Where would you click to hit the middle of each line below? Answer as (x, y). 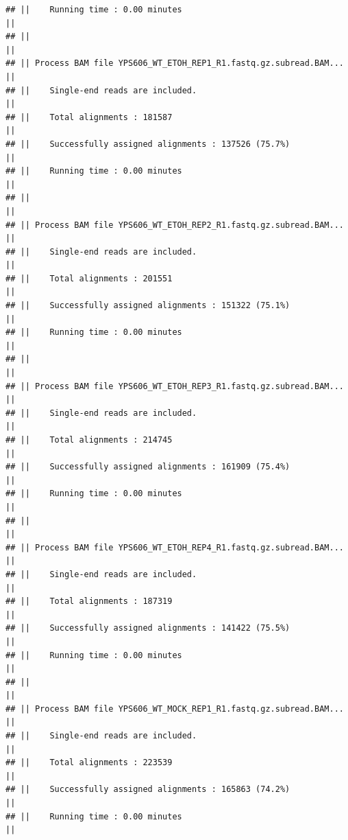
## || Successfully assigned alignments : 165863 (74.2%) (148, 790)
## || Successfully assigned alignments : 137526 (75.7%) (148, 144)
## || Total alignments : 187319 (89, 602)
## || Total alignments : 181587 (89, 117)
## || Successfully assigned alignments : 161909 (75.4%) (148, 467)
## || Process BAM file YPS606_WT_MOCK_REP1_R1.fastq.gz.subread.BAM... (175, 709)
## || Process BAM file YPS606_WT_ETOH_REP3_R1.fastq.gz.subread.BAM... (175, 386)
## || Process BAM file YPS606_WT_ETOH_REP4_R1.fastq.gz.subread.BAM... (175, 547)
